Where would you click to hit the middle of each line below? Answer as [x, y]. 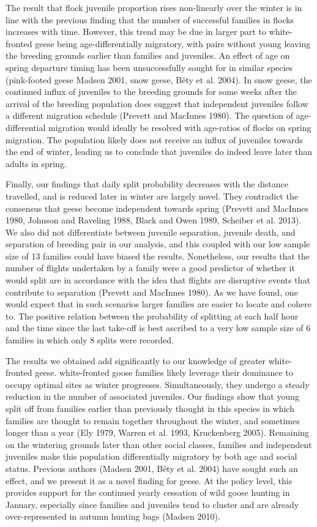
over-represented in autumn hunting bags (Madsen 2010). [113, 516]
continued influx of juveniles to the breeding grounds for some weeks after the [151, 92]
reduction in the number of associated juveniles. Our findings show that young [153, 396]
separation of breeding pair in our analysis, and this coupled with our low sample [158, 244]
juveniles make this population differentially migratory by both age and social [151, 456]
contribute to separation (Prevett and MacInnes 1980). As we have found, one [152, 292]
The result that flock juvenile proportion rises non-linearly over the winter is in [154, 7]
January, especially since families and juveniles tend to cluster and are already [152, 504]
